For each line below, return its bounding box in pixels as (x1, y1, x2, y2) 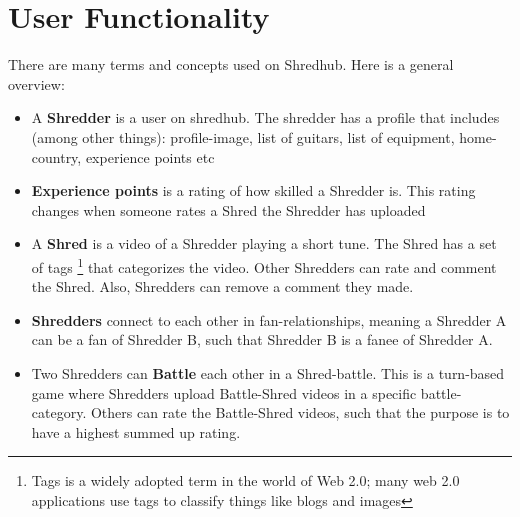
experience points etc (85, 146, 215, 167)
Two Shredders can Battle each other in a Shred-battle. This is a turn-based (31, 362, 505, 383)
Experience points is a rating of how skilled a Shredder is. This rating (31, 180, 476, 201)
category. (31, 402, 87, 423)
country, (31, 146, 82, 167)
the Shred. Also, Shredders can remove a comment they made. (31, 276, 414, 297)
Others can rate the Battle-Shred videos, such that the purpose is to (90, 402, 510, 423)
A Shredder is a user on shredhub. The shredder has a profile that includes (31, 107, 500, 128)
